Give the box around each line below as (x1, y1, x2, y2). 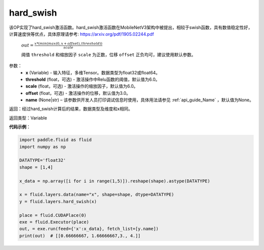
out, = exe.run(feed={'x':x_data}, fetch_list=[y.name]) (19, 226, 159, 232)
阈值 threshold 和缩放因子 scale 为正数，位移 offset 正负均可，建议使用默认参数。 (21, 51, 196, 57)
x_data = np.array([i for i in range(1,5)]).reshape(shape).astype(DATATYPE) (19, 178, 210, 183)
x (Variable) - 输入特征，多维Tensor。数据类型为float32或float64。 (25, 69, 160, 75)
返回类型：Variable (9, 115, 47, 121)
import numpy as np (19, 144, 66, 149)
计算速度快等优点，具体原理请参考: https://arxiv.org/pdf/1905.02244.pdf (9, 31, 154, 37)
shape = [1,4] (19, 164, 53, 170)
